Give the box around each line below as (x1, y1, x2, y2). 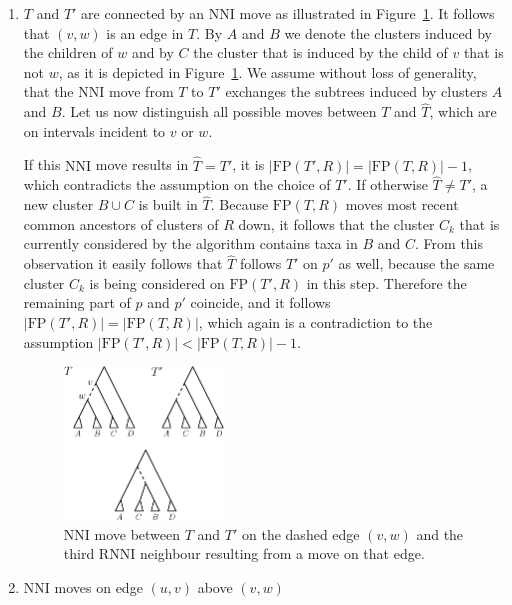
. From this (415, 233, 484, 254)
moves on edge (54, 576, 143, 597)
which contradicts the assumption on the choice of (23, 174, 331, 195)
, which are (429, 101, 497, 122)
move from (108, 81, 174, 102)
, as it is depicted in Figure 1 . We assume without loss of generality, (58, 61, 477, 82)
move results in (95, 154, 189, 175)
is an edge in (106, 22, 184, 43)
